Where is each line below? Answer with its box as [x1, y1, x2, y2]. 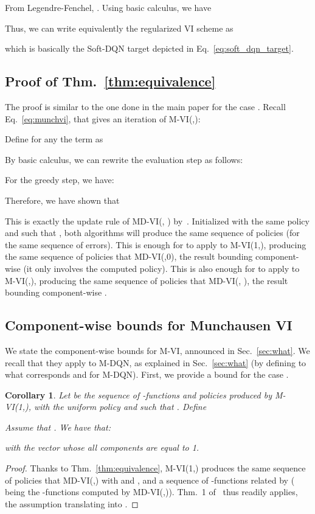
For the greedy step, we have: [5, 173, 114, 186]
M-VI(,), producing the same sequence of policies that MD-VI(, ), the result [5, 274, 288, 287]
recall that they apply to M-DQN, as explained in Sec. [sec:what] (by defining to [5, 356, 306, 369]
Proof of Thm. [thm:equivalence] [5, 72, 216, 91]
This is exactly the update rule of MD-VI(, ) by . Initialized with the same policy [5, 214, 310, 227]
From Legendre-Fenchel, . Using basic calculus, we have [5, 1, 212, 13]
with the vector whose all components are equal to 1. [5, 441, 199, 454]
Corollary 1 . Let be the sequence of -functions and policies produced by [5, 388, 272, 401]
